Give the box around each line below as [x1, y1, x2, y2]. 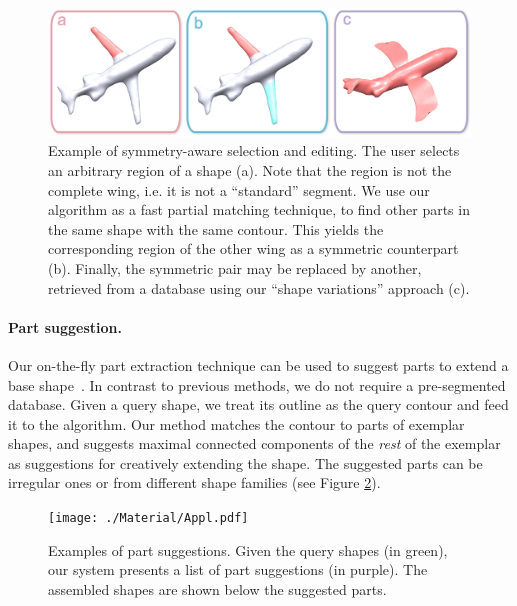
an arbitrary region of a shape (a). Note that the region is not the [48, 159, 452, 180]
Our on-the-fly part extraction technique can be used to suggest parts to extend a [8, 354, 509, 375]
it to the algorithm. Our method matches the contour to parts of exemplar [8, 413, 465, 434]
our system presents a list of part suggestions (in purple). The [48, 559, 428, 580]
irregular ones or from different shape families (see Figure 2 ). [8, 472, 381, 493]
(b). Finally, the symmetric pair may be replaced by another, [48, 257, 422, 278]
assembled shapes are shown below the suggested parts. [48, 578, 387, 599]
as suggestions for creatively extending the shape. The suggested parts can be [8, 452, 483, 473]
